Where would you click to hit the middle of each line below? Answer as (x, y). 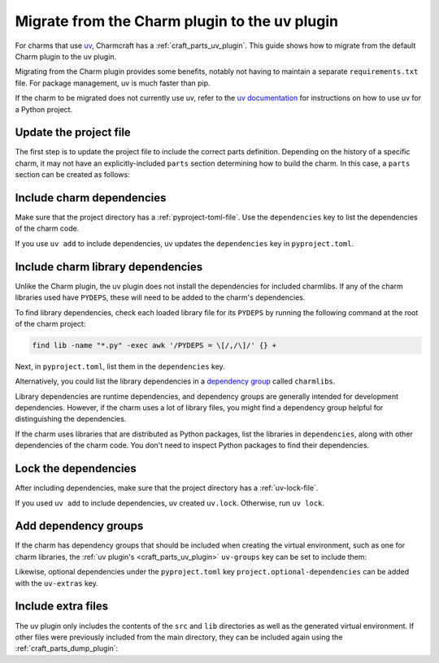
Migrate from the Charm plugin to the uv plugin (177, 21)
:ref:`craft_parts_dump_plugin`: (67, 648)
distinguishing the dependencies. (71, 419)
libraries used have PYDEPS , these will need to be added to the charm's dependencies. (160, 297)
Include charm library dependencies (109, 267)
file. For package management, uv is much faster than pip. (113, 83)
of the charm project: (50, 323)
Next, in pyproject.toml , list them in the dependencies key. (120, 366)
